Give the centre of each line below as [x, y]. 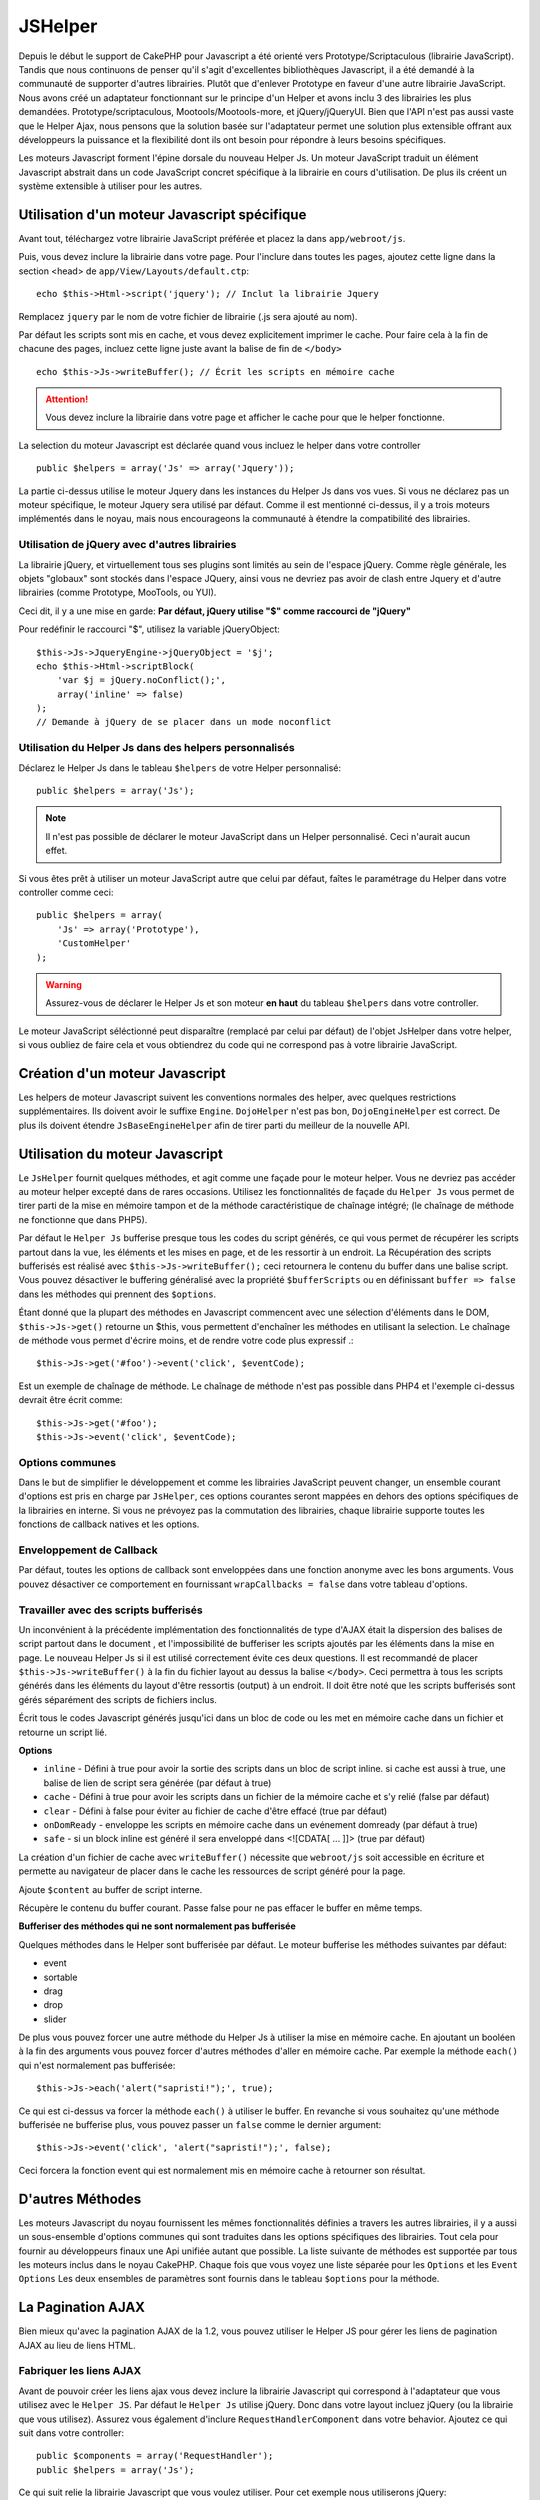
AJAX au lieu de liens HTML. [77, 2345]
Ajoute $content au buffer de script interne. [110, 1889]
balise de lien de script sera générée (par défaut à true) [157, 1782]
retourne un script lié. [62, 1732]
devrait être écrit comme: [70, 1400]
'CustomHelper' [94, 943]
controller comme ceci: [66, 892]
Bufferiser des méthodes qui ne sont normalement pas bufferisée [157, 1926]
